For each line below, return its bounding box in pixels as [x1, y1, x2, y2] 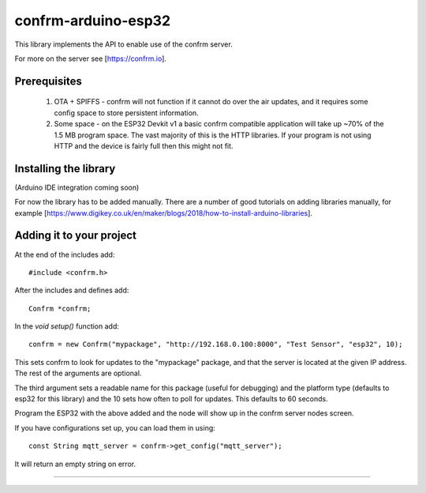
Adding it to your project [14, 229, 137, 243]
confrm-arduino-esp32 [14, 12, 171, 29]
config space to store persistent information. [54, 107, 199, 118]
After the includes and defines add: [14, 285, 129, 295]
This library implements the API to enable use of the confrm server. [14, 40, 233, 49]
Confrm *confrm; [28, 304, 92, 313]
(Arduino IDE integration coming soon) [14, 183, 140, 192]
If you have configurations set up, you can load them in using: [14, 423, 216, 432]
